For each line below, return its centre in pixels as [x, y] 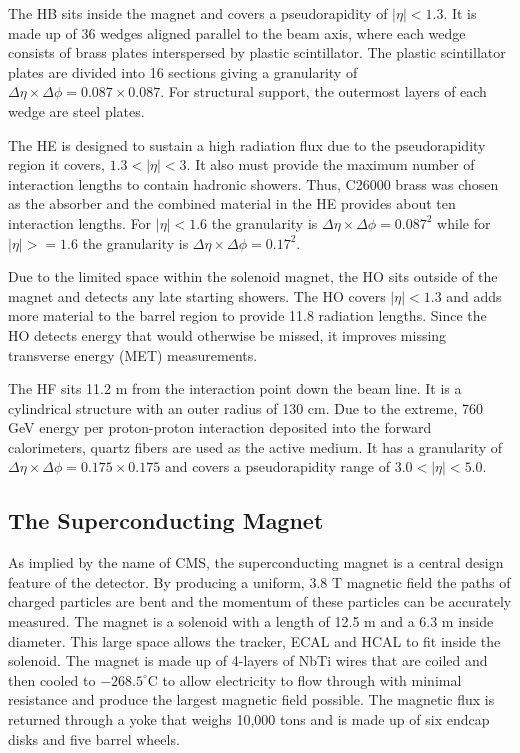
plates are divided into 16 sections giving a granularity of [183, 71]
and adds [474, 295]
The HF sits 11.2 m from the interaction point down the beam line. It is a [235, 388]
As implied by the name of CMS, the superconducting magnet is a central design [256, 562]
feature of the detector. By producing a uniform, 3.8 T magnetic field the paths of [259, 581]
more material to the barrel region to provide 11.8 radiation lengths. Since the [247, 315]
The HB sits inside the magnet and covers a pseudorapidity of [198, 13]
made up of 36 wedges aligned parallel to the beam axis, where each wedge [237, 32]
